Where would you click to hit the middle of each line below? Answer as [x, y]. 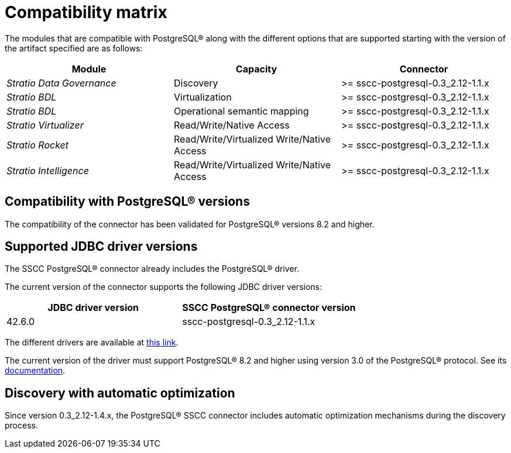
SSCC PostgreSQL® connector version [269, 308]
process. [21, 426]
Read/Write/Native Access [232, 125]
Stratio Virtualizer [45, 125]
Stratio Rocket [38, 145]
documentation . [35, 371]
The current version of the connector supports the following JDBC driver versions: [164, 287]
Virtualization [203, 97]
